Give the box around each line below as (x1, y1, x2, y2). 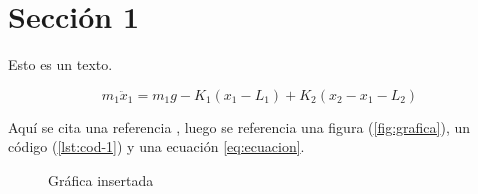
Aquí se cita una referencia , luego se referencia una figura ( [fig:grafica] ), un (8, 116, 471, 137)
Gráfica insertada (48, 169, 154, 190)
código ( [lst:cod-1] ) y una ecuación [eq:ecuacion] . (8, 136, 305, 157)
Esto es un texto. (8, 54, 113, 75)
